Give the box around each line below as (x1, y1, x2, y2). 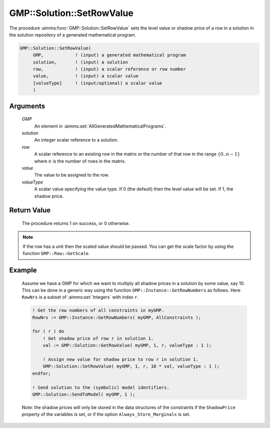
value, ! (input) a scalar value (32, 73, 138, 79)
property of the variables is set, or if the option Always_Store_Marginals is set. (21, 411, 190, 417)
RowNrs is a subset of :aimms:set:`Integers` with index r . (21, 294, 139, 300)
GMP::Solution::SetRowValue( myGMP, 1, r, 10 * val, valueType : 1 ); (42, 363, 220, 369)
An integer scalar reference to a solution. (34, 137, 118, 143)
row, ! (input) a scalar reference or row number (32, 66, 186, 72)
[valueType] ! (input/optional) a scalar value (32, 80, 162, 86)
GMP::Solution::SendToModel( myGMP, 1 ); (32, 391, 135, 397)
